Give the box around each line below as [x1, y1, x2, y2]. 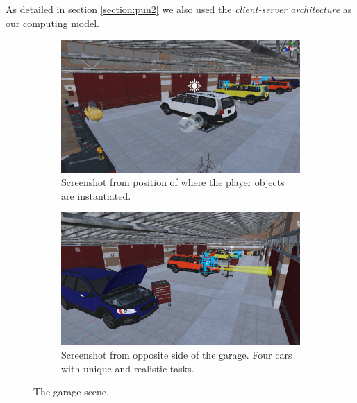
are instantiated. [61, 188, 131, 203]
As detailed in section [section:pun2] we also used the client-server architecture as [6, 2, 352, 16]
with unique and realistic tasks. [61, 361, 194, 375]
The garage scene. [33, 384, 109, 399]
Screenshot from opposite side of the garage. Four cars [61, 348, 292, 362]
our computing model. [6, 15, 100, 30]
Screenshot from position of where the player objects [61, 175, 285, 189]
